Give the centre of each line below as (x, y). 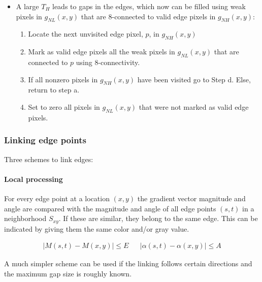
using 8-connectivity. (108, 62)
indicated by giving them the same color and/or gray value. (97, 228)
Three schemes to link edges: (49, 159)
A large (27, 6)
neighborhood (25, 218)
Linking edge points (45, 140)
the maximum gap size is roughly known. (68, 273)
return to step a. (54, 90)
